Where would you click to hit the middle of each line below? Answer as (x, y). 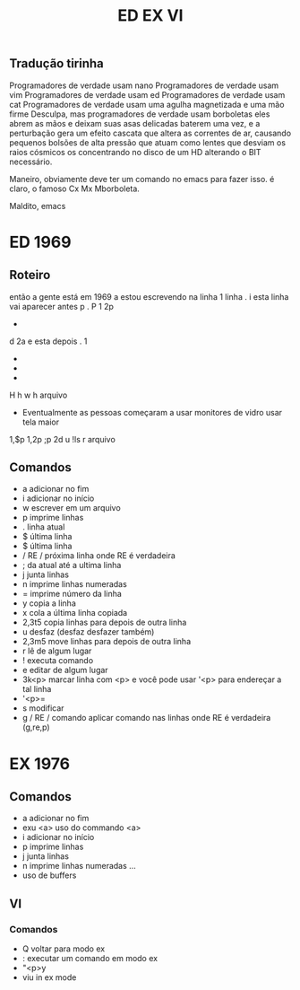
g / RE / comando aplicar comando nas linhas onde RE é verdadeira (146, 718)
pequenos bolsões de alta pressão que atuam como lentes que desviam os (148, 142)
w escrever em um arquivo (71, 508)
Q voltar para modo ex (64, 949)
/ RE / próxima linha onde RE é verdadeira (99, 556)
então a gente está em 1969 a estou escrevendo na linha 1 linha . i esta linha (149, 296)
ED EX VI (150, 16)
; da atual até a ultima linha (72, 565)
